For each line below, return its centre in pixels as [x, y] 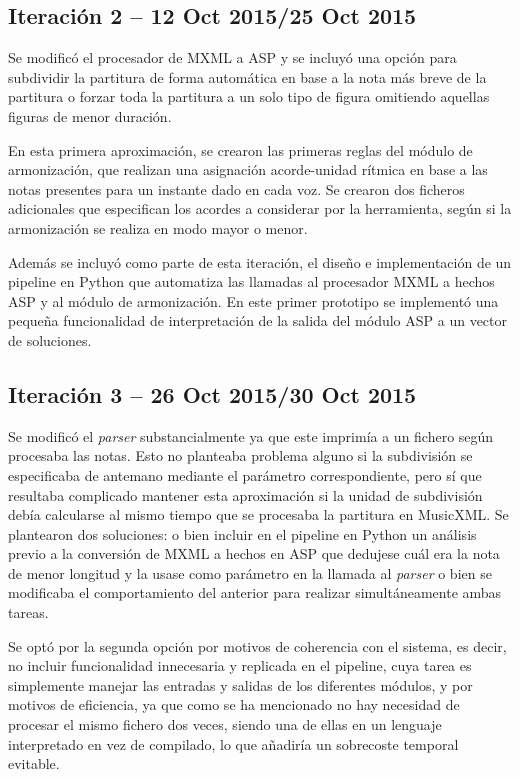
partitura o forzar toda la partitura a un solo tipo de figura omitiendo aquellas [249, 96]
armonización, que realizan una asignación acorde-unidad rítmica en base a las [248, 169]
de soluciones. [50, 339]
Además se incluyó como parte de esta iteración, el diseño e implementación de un [260, 261]
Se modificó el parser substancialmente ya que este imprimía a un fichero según [251, 435]
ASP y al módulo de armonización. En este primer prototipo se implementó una [253, 300]
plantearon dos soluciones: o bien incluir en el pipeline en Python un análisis [242, 533]
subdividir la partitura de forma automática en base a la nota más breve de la [247, 76]
